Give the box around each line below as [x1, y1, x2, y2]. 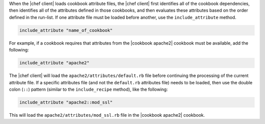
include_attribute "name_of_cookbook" [19, 27, 113, 33]
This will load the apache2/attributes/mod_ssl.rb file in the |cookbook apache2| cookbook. [9, 112, 205, 118]
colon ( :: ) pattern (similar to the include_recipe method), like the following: [9, 86, 168, 92]
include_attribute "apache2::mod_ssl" [19, 99, 113, 105]
